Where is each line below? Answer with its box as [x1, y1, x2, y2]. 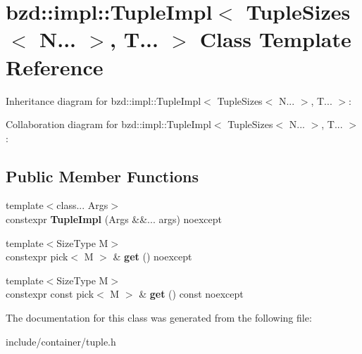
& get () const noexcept [139, 286, 244, 301]
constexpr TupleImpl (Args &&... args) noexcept [6, 212, 223, 227]
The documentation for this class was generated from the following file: [6, 310, 312, 325]
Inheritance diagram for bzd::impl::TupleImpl [6, 93, 201, 108]
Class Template [199, 25, 351, 53]
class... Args [56, 198, 108, 213]
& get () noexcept [113, 249, 192, 264]
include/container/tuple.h [6, 334, 116, 348]
